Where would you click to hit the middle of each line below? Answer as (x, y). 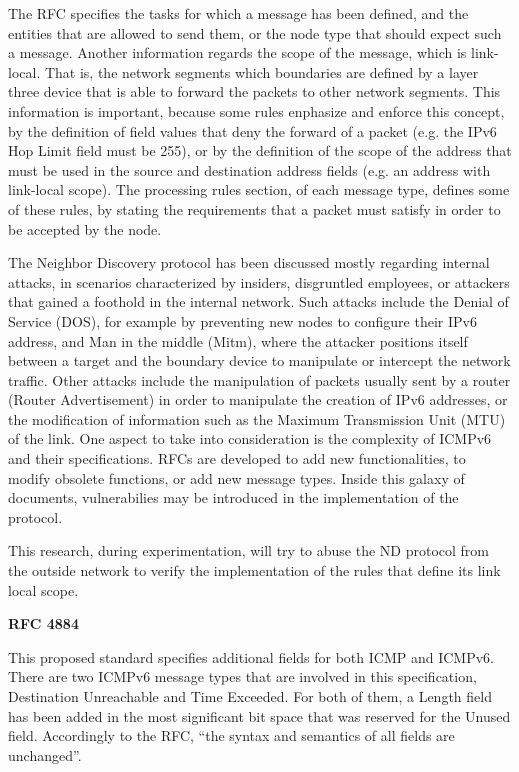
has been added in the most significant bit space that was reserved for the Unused (259, 715)
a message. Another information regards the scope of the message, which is (237, 52)
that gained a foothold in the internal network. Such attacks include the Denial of (258, 301)
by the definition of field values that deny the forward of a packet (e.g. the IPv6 (252, 130)
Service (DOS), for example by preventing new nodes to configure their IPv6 (242, 320)
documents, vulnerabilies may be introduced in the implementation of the (233, 497)
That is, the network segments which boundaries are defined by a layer (261, 71)
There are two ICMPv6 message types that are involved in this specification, (242, 676)
